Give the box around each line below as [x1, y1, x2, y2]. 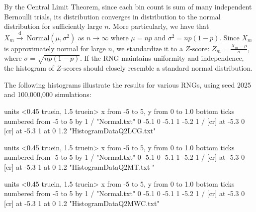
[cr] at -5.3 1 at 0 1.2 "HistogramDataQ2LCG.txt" [4, 125, 156, 136]
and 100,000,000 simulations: [4, 89, 91, 100]
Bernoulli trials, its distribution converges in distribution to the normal [4, 11, 221, 21]
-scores [61, 65, 82, 73]
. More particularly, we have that [108, 21, 209, 31]
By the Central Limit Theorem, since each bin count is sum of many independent [4, 1, 252, 11]
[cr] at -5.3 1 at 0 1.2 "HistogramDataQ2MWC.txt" [4, 198, 160, 208]
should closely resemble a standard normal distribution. [84, 63, 253, 73]
